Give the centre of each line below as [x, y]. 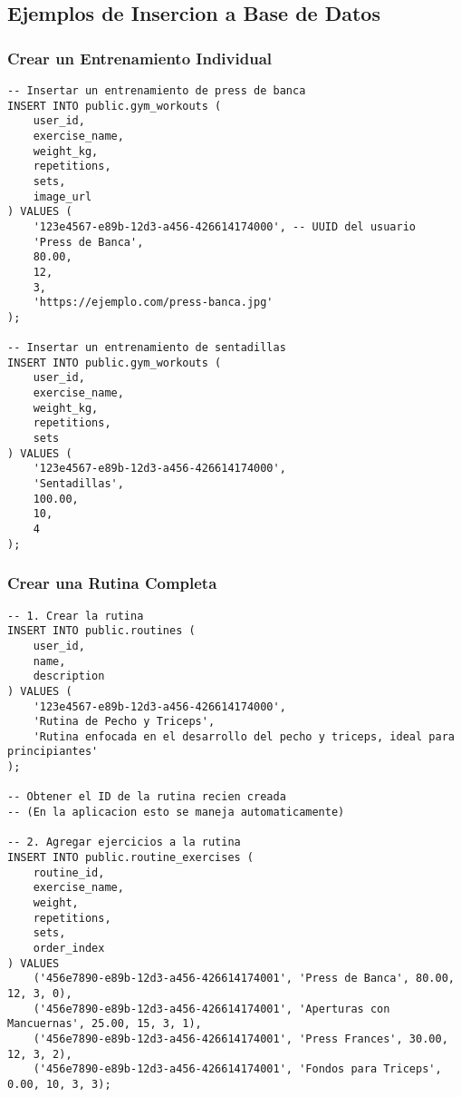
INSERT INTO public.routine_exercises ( [131, 858]
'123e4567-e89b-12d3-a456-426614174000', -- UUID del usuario [225, 226]
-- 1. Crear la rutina [76, 616]
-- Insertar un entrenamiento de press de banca [157, 91]
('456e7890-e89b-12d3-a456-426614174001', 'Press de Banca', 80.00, [244, 979]
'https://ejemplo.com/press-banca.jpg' [153, 303]
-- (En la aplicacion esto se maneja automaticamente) [176, 813]
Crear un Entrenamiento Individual [139, 58]
